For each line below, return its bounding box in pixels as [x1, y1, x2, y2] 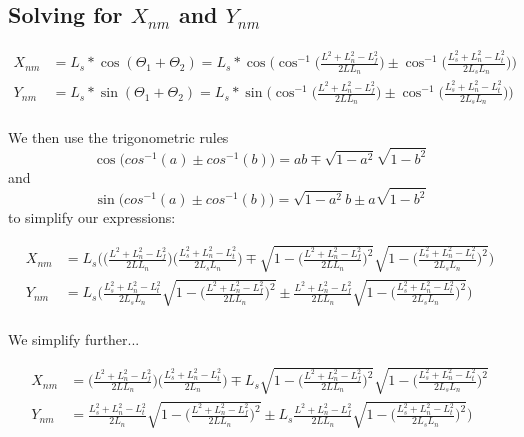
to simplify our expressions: [8, 207, 176, 228]
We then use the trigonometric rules [8, 126, 229, 147]
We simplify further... [8, 328, 140, 349]
